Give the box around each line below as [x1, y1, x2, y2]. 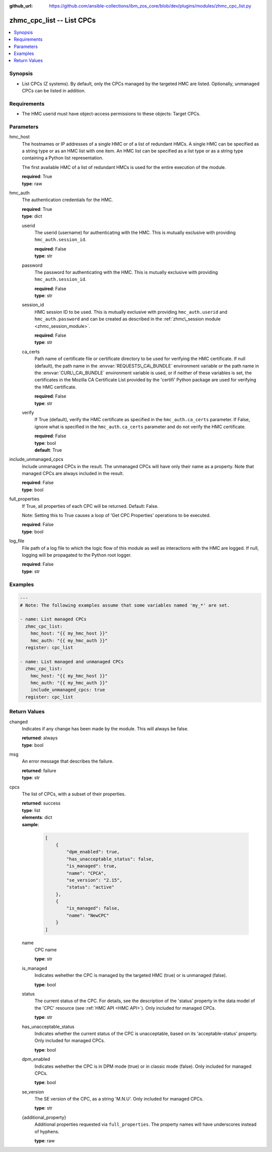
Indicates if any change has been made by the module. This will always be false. [22, 725, 189, 731]
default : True [34, 447, 62, 453]
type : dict [22, 213, 42, 219]
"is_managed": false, [66, 905, 120, 911]
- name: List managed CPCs [20, 616, 87, 622]
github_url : [9, 3, 33, 9]
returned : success [22, 800, 60, 807]
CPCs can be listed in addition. [22, 88, 86, 93]
